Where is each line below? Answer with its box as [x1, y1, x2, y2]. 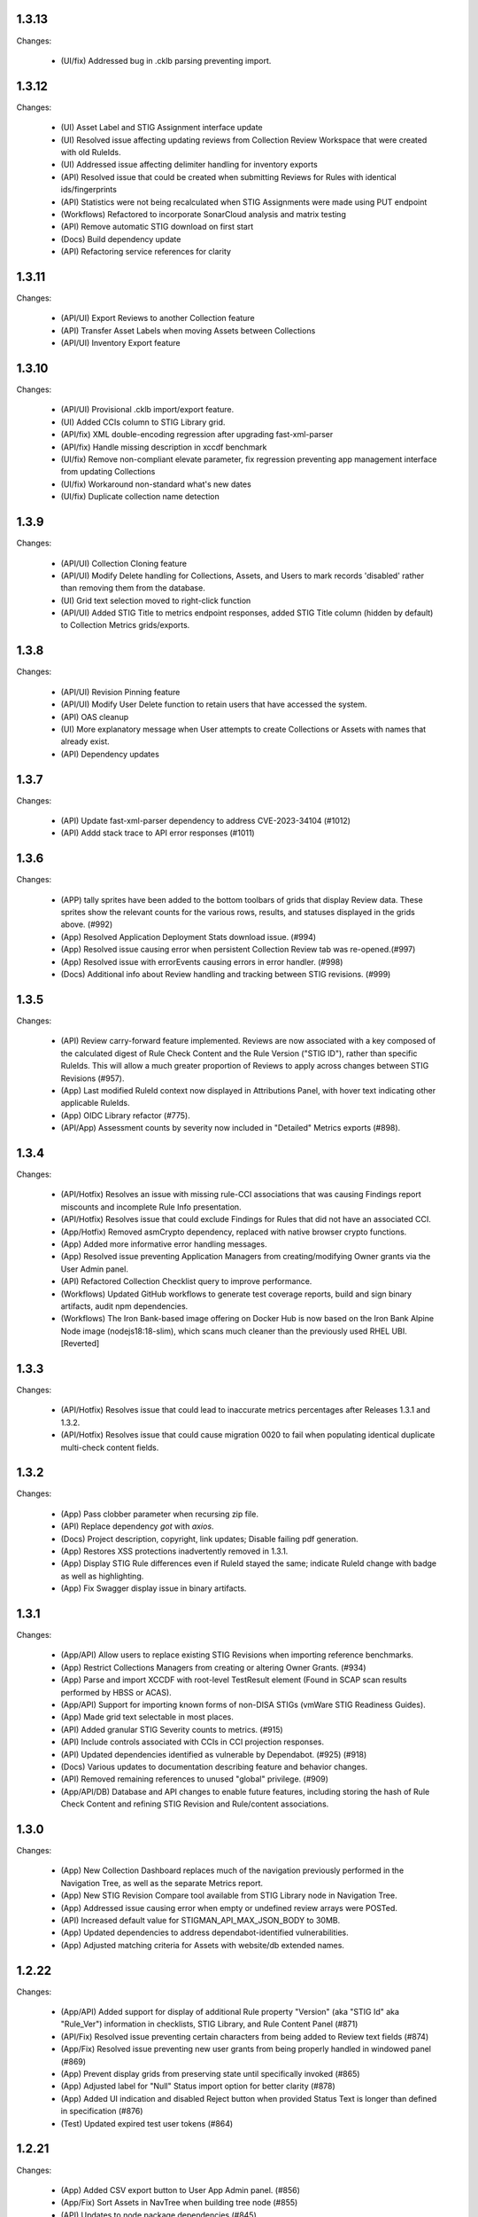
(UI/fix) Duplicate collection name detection [60, 491, 220, 502]
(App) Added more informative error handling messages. [60, 1238, 267, 1250]
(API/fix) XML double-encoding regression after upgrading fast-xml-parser [60, 429, 334, 440]
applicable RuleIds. [60, 1098, 130, 1108]
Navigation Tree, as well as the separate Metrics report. [60, 1877, 264, 1888]
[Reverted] [60, 1338, 100, 1349]
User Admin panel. [60, 1264, 128, 1274]
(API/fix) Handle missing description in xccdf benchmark [60, 442, 267, 452]
